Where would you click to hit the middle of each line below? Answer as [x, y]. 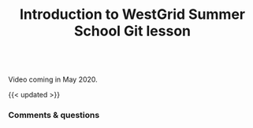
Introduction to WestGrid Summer [132, 15]
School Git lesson [132, 31]
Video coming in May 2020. [53, 79]
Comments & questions [54, 115]
